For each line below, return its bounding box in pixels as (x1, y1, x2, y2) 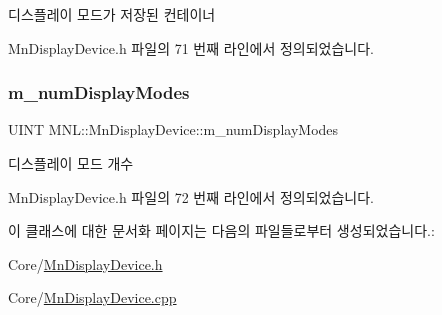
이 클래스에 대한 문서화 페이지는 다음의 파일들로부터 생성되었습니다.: (8, 220, 435, 241)
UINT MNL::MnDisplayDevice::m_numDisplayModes (8, 119, 339, 140)
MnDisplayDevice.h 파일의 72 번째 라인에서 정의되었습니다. (8, 186, 374, 207)
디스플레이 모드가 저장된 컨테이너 (8, 4, 216, 24)
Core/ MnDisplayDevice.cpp (8, 287, 177, 308)
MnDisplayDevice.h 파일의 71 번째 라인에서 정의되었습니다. (8, 37, 374, 58)
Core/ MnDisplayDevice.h (8, 253, 163, 274)
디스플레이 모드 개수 (8, 153, 134, 173)
